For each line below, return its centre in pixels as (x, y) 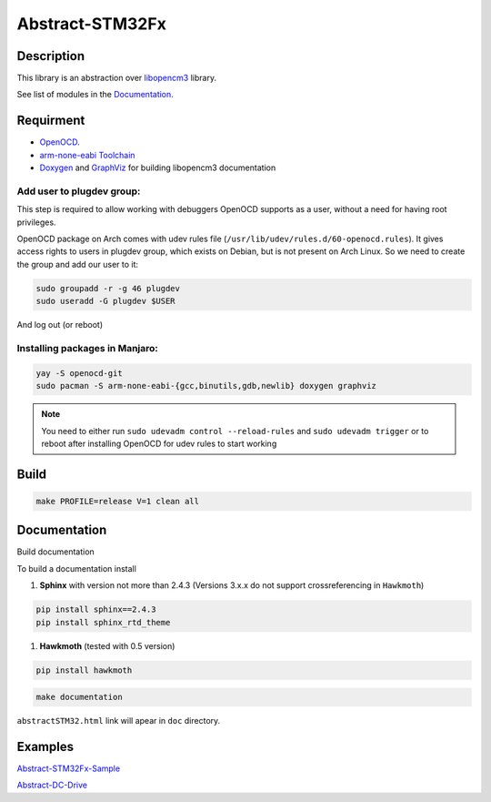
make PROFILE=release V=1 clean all (118, 501)
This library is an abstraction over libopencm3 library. (117, 78)
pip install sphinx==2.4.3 (96, 609)
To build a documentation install (76, 568)
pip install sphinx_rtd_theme (103, 622)
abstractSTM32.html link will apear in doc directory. (119, 721)
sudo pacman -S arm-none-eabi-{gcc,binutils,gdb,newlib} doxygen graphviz (206, 386)
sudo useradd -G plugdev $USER (106, 301)
